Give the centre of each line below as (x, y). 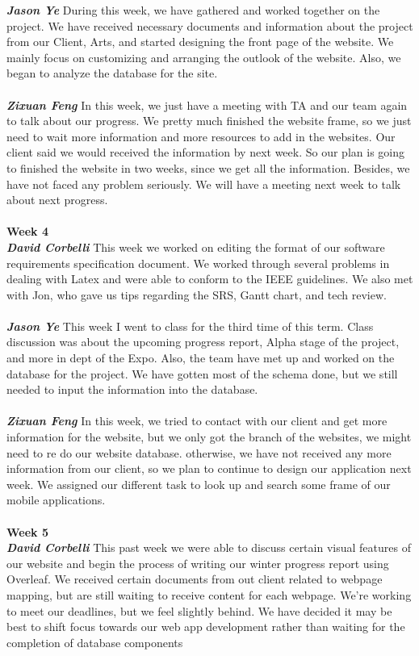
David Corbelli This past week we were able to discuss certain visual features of (209, 547)
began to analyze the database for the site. (112, 73)
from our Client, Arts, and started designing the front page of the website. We (200, 42)
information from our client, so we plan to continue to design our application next (209, 468)
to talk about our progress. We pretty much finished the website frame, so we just (209, 121)
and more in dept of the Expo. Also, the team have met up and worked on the (201, 358)
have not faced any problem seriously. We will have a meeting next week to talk (204, 184)
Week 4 (27, 231)
